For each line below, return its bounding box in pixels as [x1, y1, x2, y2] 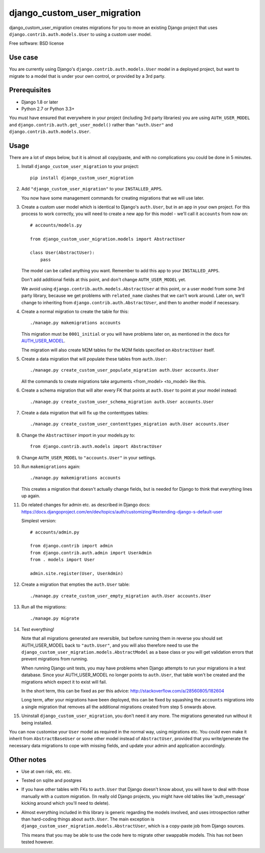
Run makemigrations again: [21, 463, 80, 470]
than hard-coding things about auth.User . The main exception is [21, 816, 155, 822]
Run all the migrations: [21, 604, 67, 610]
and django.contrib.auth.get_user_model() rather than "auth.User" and [9, 122, 173, 127]
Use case [9, 53, 38, 62]
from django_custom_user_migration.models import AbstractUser [30, 236, 185, 242]
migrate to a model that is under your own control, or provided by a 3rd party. [9, 73, 166, 79]
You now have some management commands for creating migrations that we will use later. [21, 195, 205, 201]
